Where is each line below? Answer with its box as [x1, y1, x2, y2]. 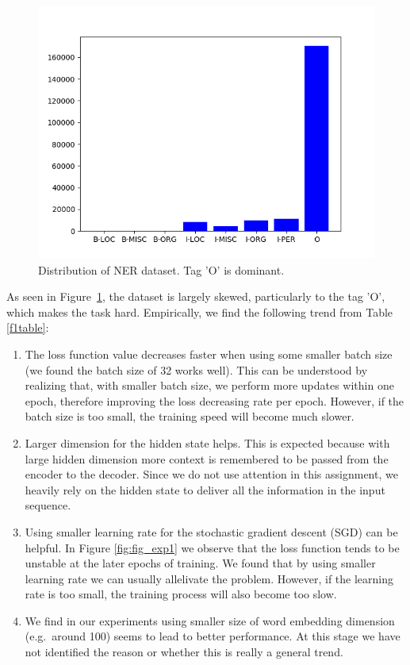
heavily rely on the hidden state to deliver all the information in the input [25, 481, 385, 498]
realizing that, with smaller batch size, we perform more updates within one [25, 377, 394, 394]
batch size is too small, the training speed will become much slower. [25, 408, 354, 425]
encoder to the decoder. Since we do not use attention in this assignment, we [25, 466, 398, 482]
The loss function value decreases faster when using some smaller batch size [25, 345, 393, 362]
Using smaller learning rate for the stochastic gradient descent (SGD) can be [25, 523, 398, 540]
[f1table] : [6, 319, 49, 336]
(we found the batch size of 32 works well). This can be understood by [25, 361, 368, 378]
